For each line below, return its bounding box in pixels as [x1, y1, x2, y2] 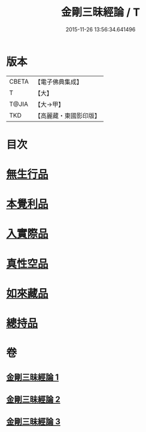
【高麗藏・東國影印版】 [34, 111, 101, 120]
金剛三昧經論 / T [60, 5, 141, 19]
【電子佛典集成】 [34, 78, 83, 86]
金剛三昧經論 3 [6, 416, 61, 427]
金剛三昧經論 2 [6, 394, 61, 404]
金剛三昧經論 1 [6, 372, 59, 382]
